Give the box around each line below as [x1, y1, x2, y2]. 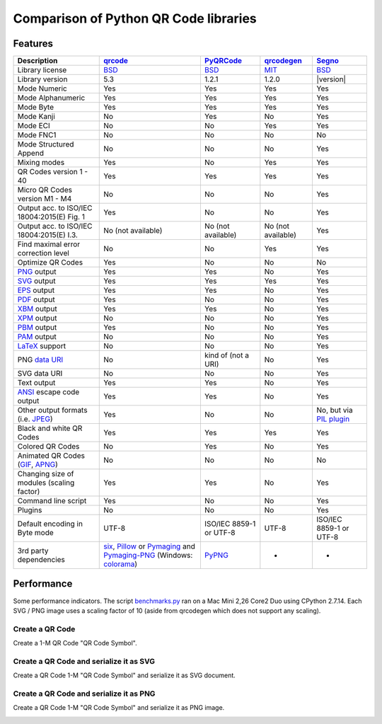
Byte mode [17, 528, 54, 538]
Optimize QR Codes [17, 258, 83, 268]
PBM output [17, 323, 57, 333]
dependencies [17, 555, 65, 565]
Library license [17, 65, 67, 75]
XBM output [17, 304, 57, 314]
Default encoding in [17, 519, 83, 529]
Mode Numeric [17, 84, 67, 93]
